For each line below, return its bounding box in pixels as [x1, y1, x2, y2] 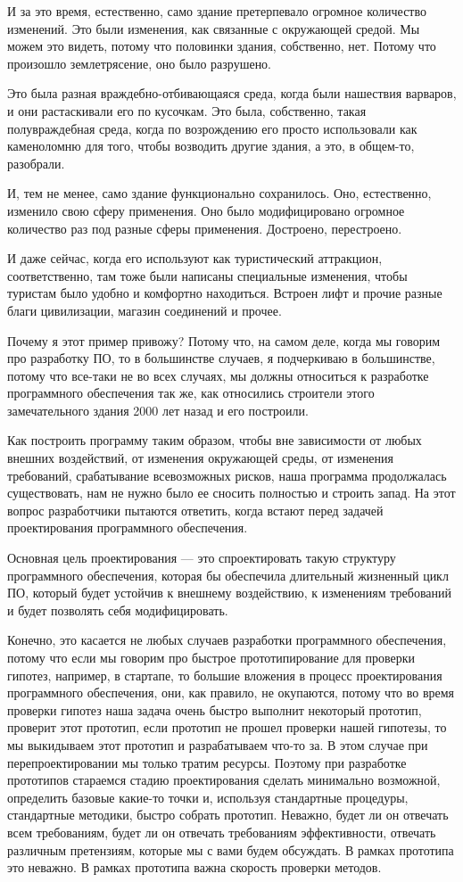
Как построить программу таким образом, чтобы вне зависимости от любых [7, 431, 422, 449]
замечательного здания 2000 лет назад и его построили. [7, 400, 309, 419]
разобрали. [7, 153, 65, 172]
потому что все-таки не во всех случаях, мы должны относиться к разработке [7, 366, 429, 384]
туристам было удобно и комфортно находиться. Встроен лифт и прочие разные [7, 284, 442, 302]
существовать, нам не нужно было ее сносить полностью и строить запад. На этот [7, 483, 456, 502]
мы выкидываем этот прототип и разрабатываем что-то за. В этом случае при [7, 735, 428, 754]
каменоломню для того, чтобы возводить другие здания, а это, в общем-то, [7, 136, 415, 155]
